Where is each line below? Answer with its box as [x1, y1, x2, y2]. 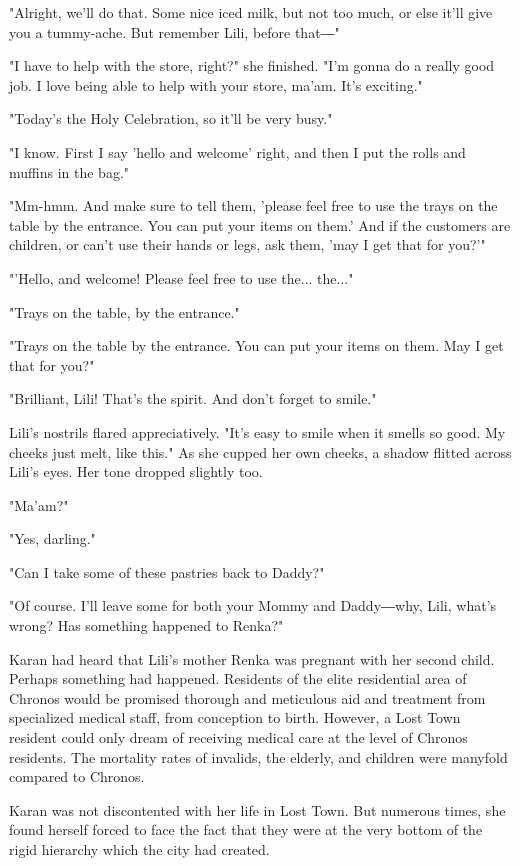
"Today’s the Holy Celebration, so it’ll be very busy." [9, 108, 333, 129]
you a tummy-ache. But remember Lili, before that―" [9, 21, 340, 42]
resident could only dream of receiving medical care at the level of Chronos [9, 727, 468, 748]
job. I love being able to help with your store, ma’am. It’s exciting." [9, 74, 423, 95]
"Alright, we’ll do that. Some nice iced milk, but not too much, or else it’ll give [9, 2, 493, 22]
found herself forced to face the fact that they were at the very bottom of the [9, 819, 483, 840]
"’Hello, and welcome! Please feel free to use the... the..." [9, 267, 354, 288]
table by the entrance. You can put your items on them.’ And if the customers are [9, 214, 511, 235]
